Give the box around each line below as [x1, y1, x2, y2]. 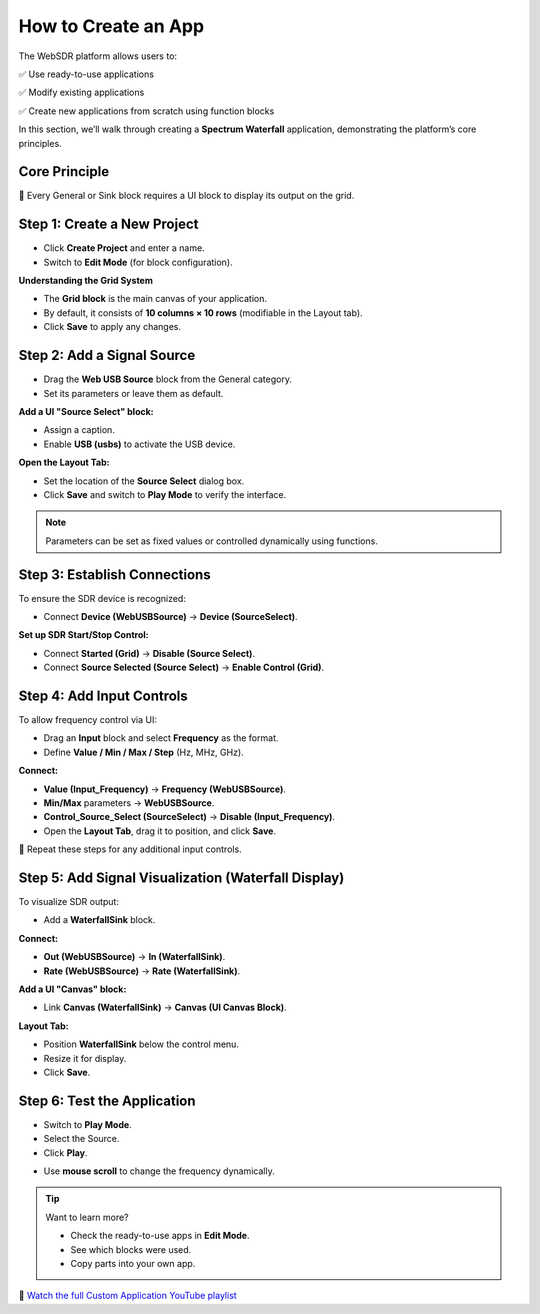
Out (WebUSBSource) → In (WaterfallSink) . [43, 951, 226, 963]
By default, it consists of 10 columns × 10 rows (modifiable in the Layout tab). [43, 306, 364, 319]
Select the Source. [43, 1133, 120, 1145]
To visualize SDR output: [18, 896, 120, 908]
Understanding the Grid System [18, 275, 154, 287]
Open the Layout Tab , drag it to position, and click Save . [43, 825, 277, 837]
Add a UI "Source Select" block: [18, 405, 154, 417]
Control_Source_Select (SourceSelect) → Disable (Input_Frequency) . [43, 811, 335, 823]
